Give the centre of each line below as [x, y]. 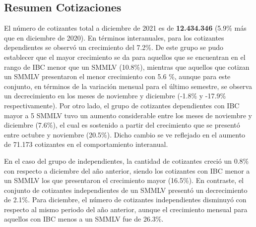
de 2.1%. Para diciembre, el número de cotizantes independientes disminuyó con [125, 200]
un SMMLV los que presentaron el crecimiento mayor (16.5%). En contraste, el [124, 180]
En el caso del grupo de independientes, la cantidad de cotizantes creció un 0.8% [127, 160]
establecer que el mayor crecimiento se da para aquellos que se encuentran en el [125, 57]
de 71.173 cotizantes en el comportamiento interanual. [86, 144]
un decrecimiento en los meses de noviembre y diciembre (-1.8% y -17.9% [115, 96]
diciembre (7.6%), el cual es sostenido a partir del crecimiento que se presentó [122, 125]
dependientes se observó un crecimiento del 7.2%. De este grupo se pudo [114, 47]
